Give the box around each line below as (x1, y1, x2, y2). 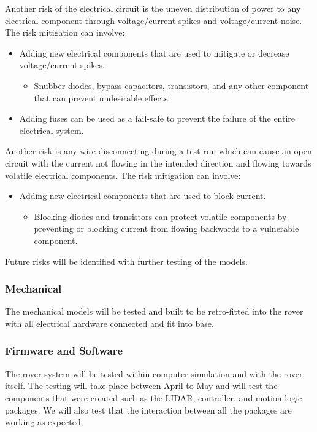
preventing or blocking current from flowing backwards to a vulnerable (34, 222, 299, 235)
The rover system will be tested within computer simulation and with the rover (5, 367, 303, 380)
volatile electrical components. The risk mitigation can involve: (5, 168, 241, 181)
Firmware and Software (5, 343, 123, 358)
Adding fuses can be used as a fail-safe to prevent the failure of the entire (19, 112, 296, 125)
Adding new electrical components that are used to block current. (19, 189, 266, 202)
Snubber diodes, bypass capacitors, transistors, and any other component (34, 79, 309, 92)
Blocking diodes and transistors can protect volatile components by (34, 210, 287, 222)
